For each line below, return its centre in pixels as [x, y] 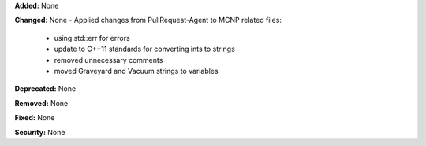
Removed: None [41, 103]
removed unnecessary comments [108, 60]
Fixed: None [35, 118]
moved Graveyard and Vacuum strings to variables [136, 71]
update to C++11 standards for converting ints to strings [145, 49]
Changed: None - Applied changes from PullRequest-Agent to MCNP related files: [148, 20]
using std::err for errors [92, 38]
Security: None [40, 132]
